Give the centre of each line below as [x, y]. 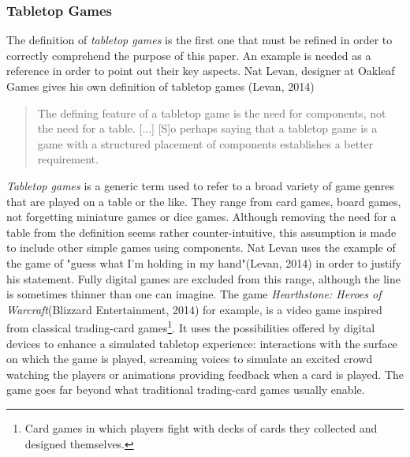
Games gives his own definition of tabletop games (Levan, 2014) [160, 86]
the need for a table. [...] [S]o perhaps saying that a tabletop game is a [207, 128]
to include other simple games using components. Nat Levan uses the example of [201, 247]
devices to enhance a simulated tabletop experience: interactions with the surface [202, 343]
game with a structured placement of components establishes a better [205, 143]
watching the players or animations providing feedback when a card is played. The [205, 374]
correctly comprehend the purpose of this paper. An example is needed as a [189, 55]
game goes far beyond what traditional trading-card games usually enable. [186, 390]
